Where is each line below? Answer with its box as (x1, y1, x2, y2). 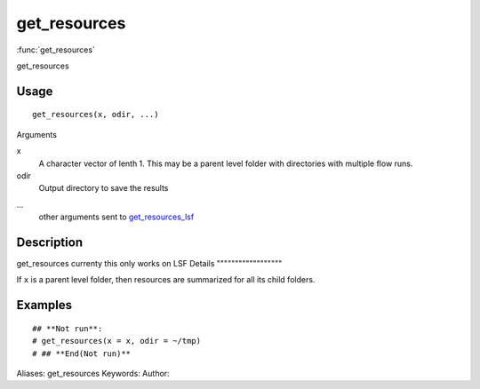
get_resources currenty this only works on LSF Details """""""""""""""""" (16, 258, 283, 268)
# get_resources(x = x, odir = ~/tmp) (32, 336, 202, 346)
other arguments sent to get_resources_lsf (38, 211, 195, 222)
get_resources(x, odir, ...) (32, 109, 159, 120)
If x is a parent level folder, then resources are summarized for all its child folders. (16, 274, 316, 285)
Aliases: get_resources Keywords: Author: (16, 368, 170, 378)
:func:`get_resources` (16, 44, 95, 55)
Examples (16, 298, 73, 313)
